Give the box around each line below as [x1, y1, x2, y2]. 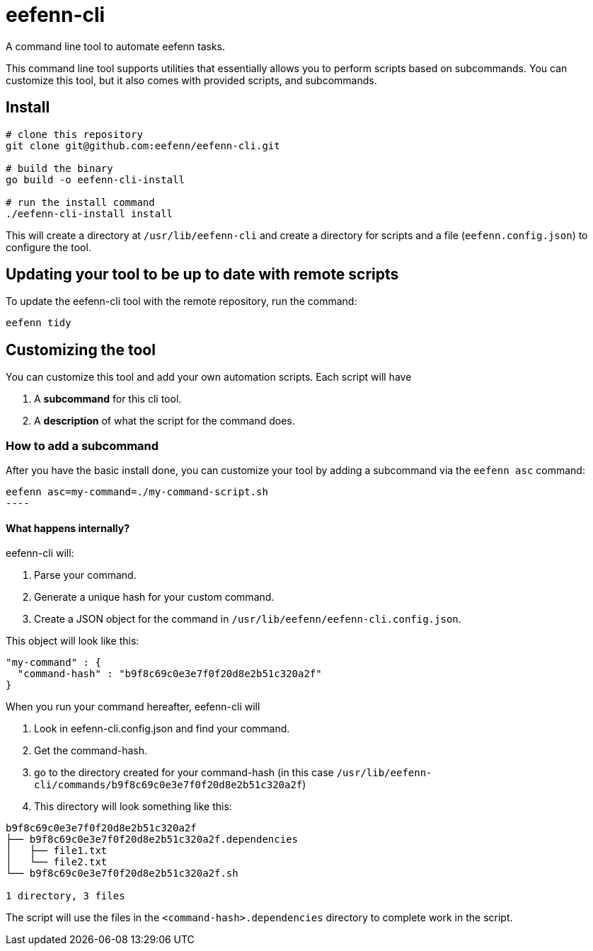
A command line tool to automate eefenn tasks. [6, 40, 226, 52]
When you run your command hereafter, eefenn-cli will [6, 701, 260, 713]
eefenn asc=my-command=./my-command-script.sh [6, 486, 268, 498]
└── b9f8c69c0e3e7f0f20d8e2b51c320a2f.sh [6, 868, 238, 880]
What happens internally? [6, 521, 129, 534]
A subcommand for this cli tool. [34, 393, 182, 405]
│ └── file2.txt [6, 856, 108, 868]
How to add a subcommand [6, 438, 159, 453]
